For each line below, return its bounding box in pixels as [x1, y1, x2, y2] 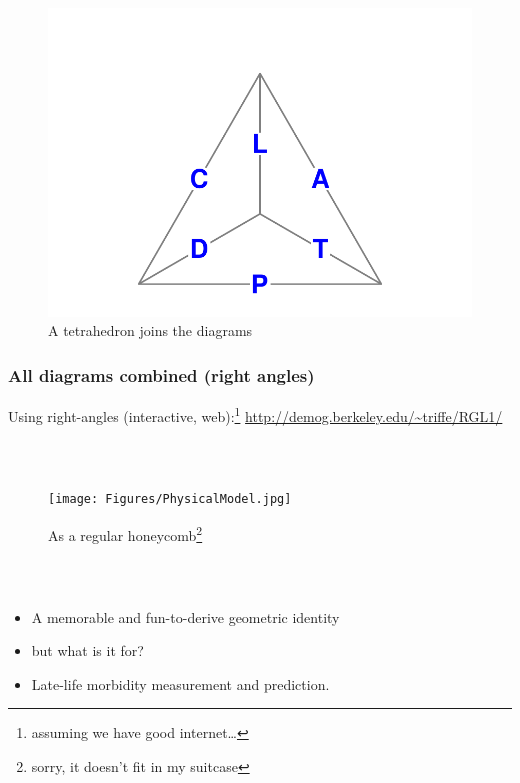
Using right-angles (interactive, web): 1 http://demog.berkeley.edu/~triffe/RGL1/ [8, 402, 503, 426]
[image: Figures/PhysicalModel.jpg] [48, 492, 292, 507]
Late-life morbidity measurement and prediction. [31, 673, 330, 694]
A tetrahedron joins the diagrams [48, 320, 253, 341]
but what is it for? [31, 640, 144, 661]
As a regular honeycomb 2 [48, 522, 203, 545]
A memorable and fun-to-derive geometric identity [31, 606, 340, 627]
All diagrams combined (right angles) [8, 362, 315, 387]
